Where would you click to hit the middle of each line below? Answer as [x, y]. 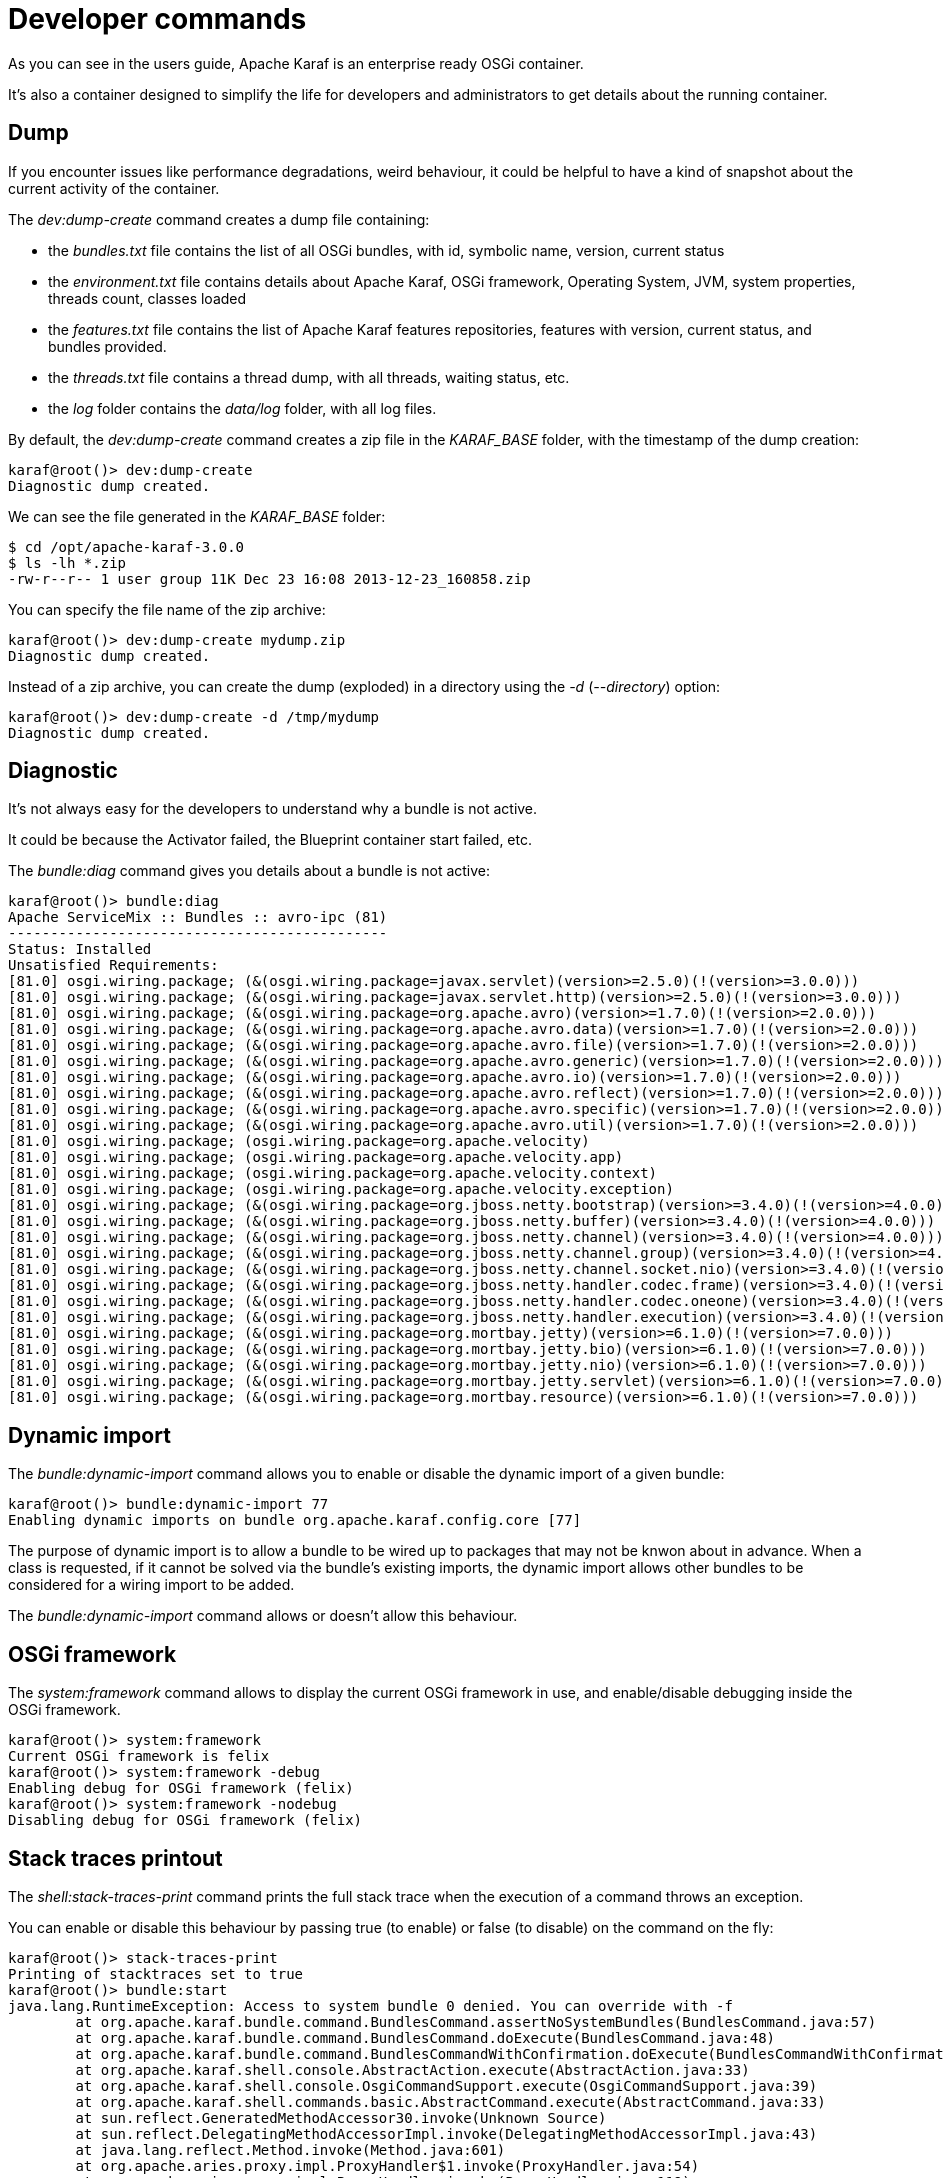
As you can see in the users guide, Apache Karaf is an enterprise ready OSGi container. [296, 63]
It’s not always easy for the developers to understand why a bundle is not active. [273, 809]
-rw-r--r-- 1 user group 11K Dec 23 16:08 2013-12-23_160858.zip [269, 578]
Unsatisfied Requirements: [113, 965]
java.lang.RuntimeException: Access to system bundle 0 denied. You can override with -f [370, 2005]
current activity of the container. [114, 188]
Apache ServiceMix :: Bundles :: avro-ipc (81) [198, 917]
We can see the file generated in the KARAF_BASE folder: [197, 516]
